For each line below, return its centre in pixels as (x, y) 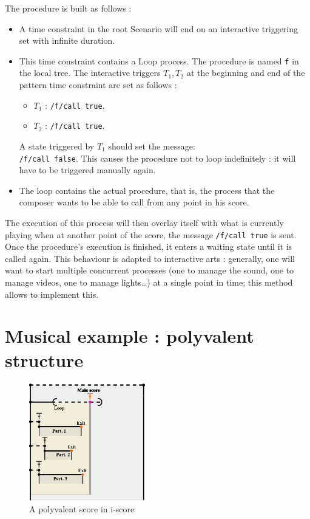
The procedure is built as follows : (68, 8)
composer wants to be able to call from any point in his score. (134, 202)
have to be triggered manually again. (87, 170)
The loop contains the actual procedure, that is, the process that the (147, 190)
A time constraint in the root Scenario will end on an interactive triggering (159, 28)
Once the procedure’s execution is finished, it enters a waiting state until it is (149, 246)
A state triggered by (57, 146)
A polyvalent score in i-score (82, 509)
